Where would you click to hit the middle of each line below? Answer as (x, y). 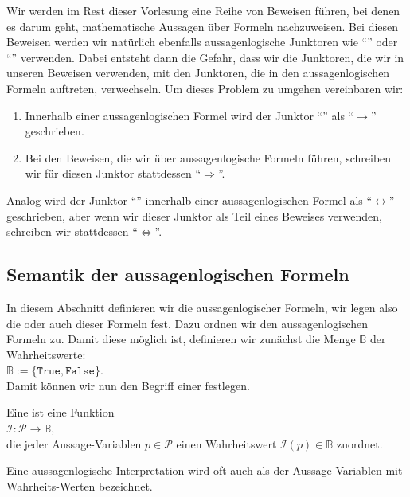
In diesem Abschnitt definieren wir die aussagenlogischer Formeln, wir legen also (202, 307)
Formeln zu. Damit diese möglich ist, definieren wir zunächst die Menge (181, 339)
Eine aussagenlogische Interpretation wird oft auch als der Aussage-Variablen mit (205, 470)
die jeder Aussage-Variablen (74, 443)
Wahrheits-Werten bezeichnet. (80, 485)
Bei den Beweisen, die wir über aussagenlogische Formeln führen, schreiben (208, 157)
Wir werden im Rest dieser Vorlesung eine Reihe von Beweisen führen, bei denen (203, 10)
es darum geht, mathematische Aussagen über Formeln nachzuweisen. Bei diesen (203, 26)
